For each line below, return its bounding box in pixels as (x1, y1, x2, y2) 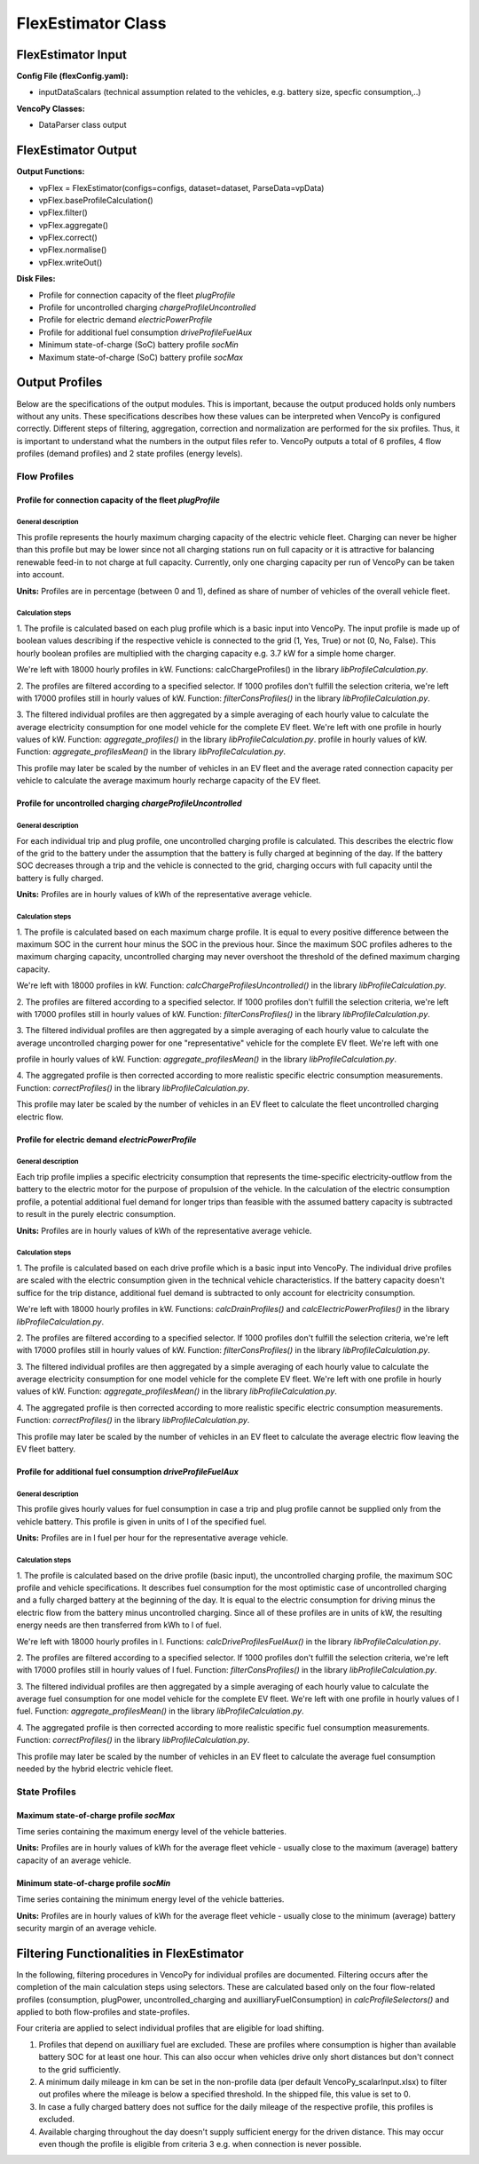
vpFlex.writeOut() (38, 257, 103, 267)
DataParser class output (38, 120, 127, 131)
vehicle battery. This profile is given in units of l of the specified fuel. (16, 1516, 267, 1527)
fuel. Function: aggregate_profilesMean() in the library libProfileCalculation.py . (16, 1706, 305, 1716)
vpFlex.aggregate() (38, 219, 109, 230)
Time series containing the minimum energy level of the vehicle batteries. (16, 1894, 285, 1905)
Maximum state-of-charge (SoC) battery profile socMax (38, 352, 244, 362)
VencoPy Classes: (16, 103, 86, 114)
